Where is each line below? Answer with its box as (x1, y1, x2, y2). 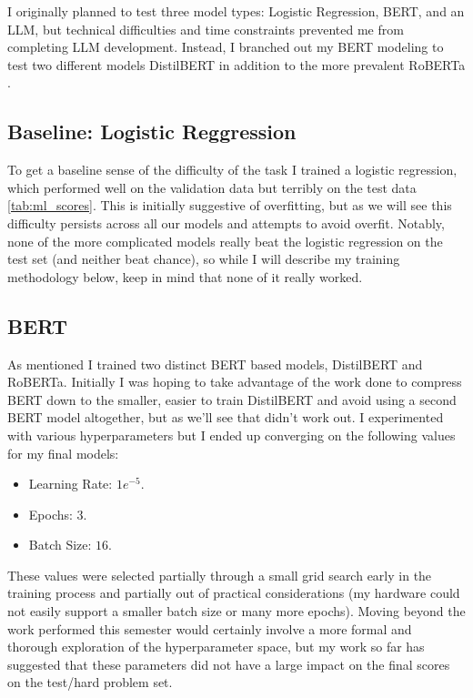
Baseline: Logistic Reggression (7, 117, 297, 146)
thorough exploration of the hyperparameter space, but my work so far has (7, 637, 425, 656)
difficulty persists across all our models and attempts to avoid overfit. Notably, (7, 213, 445, 232)
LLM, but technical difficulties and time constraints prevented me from (7, 19, 404, 38)
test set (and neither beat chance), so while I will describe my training (7, 249, 400, 268)
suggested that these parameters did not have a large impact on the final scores (7, 654, 450, 673)
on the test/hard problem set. (7, 673, 173, 692)
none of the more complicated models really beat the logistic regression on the (7, 231, 443, 250)
